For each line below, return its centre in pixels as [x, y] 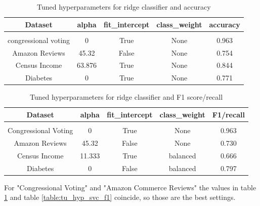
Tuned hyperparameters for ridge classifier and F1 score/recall [126, 97]
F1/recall [228, 114]
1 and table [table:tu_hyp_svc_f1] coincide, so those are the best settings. [120, 197]
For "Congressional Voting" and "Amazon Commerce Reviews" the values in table [130, 187]
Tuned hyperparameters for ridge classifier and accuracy [124, 7]
